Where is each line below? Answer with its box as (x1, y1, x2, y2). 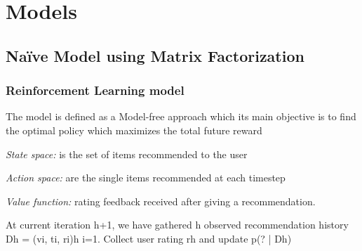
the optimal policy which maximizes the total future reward (6, 122, 262, 137)
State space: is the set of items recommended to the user (6, 146, 248, 161)
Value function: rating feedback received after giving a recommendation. (6, 193, 316, 208)
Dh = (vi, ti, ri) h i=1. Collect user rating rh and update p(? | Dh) (6, 231, 292, 245)
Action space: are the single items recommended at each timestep (6, 170, 286, 185)
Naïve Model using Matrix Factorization (6, 44, 304, 66)
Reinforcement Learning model (6, 82, 185, 99)
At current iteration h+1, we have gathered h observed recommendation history (6, 217, 349, 232)
